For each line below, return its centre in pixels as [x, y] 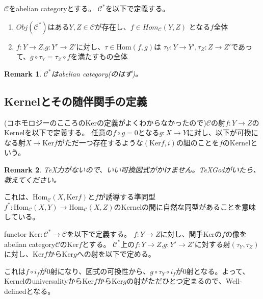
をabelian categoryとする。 [52, 8]
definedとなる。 [30, 291]
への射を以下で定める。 [116, 254]
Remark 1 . [23, 73]
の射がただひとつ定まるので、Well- [184, 281]
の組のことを [198, 142]
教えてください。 [32, 179]
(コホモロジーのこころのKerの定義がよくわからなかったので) [105, 122]
